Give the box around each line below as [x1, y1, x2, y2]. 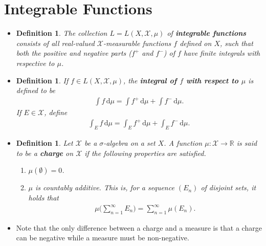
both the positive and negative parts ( [16, 48, 132, 58]
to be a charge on [16, 147, 74, 158]
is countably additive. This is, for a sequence [35, 182, 174, 193]
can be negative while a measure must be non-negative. [16, 232, 189, 243]
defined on [180, 37, 212, 48]
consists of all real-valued [16, 37, 95, 48]
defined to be [16, 85, 55, 96]
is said [236, 138, 257, 148]
